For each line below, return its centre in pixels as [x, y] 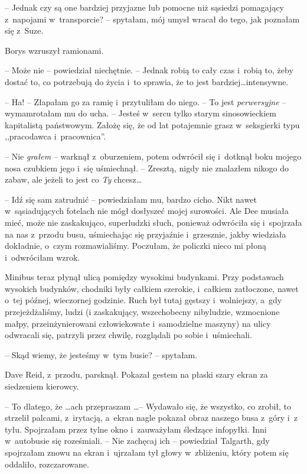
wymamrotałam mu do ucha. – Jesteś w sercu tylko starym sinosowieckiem [141, 113]
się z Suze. [24, 30]
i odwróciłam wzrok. [43, 257]
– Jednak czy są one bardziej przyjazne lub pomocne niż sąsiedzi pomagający [144, 7]
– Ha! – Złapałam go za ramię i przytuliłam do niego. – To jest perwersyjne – [146, 101]
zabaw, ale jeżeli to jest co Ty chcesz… [74, 179]
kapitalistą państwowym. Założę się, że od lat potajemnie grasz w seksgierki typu [152, 124]
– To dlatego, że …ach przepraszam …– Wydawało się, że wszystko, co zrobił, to [148, 406]
